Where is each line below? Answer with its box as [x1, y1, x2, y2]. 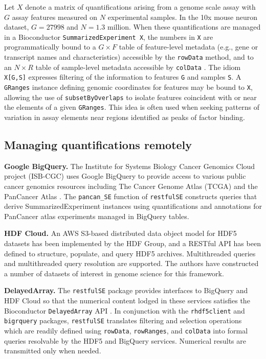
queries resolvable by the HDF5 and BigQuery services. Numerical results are [4, 335, 247, 346]
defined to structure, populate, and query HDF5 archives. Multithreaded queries [4, 248, 256, 258]
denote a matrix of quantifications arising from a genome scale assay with [25, 2, 256, 12]
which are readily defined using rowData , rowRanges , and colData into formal [4, 325, 248, 336]
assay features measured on [12, 11, 98, 22]
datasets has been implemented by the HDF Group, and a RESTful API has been [4, 237, 261, 248]
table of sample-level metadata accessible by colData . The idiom [35, 61, 241, 72]
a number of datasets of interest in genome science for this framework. [4, 268, 224, 278]
